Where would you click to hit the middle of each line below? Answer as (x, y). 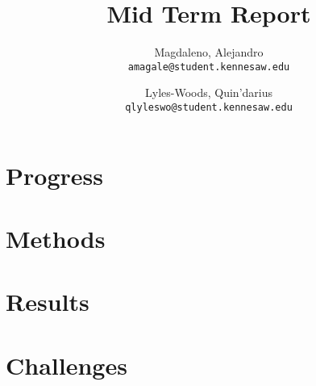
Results (48, 302)
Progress (54, 175)
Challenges (67, 365)
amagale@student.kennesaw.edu (209, 67)
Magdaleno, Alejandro (209, 52)
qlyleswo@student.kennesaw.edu (209, 107)
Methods (56, 238)
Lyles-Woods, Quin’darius (208, 92)
